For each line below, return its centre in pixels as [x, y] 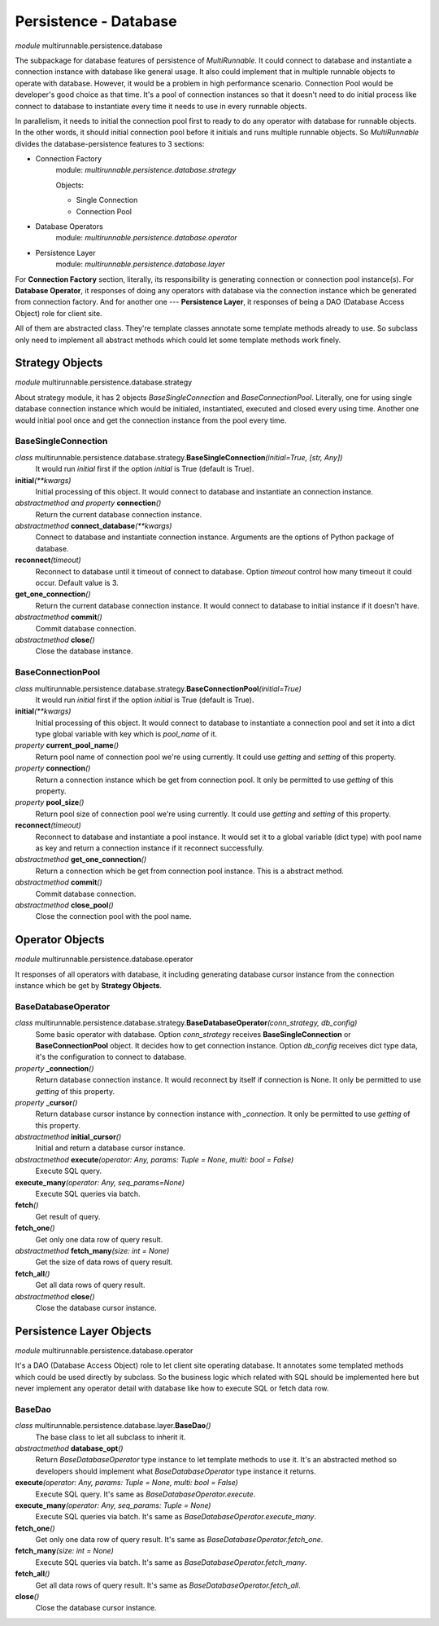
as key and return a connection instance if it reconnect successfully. [150, 848]
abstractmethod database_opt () [69, 1448]
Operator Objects [60, 940]
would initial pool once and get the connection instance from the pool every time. [151, 420]
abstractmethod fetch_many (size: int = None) [92, 1250]
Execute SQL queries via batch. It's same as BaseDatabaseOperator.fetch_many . [171, 1562]
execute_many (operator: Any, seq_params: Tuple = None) [113, 1505]
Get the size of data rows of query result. [104, 1262]
